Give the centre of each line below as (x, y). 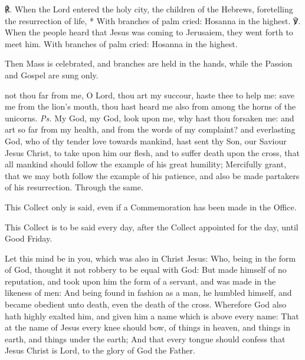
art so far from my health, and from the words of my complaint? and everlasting (150, 129)
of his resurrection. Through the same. (74, 187)
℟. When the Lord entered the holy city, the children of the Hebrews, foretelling (149, 9)
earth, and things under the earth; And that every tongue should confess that (145, 338)
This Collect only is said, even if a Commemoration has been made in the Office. (151, 207)
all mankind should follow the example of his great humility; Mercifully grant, (146, 164)
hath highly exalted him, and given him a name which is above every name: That (152, 316)
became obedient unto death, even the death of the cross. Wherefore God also (146, 304)
